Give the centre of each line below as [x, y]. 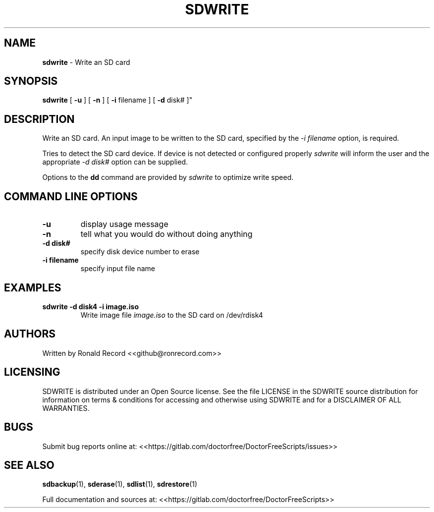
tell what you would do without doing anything [166, 234]
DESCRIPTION [39, 119]
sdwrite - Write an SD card [86, 62]
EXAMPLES [33, 287]
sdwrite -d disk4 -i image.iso [91, 306]
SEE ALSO [29, 465]
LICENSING [32, 372]
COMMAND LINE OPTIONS [71, 196]
